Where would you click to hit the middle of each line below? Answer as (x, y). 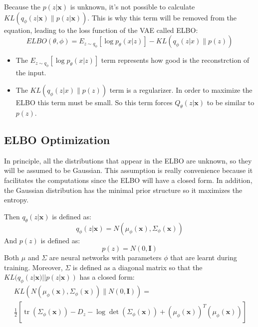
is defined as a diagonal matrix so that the (137, 267)
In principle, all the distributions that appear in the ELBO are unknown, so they (128, 160)
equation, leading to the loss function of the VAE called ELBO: (101, 30)
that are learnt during (204, 257)
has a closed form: (107, 277)
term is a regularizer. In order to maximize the (181, 90)
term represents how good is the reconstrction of (175, 60)
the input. (31, 72)
